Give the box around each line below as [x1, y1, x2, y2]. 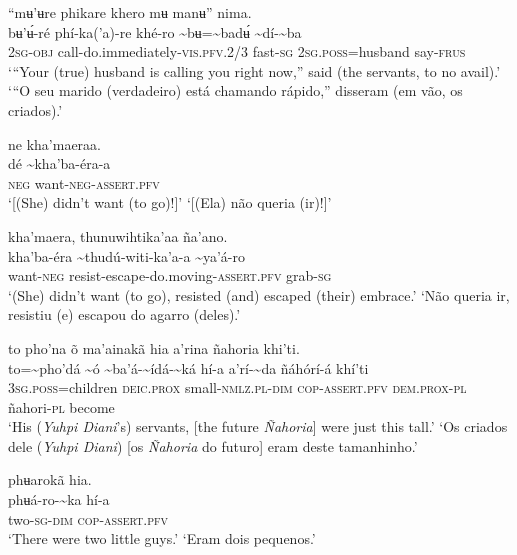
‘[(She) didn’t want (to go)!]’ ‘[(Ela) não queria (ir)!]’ [8, 192, 332, 213]
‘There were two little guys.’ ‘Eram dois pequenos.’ [8, 528, 316, 549]
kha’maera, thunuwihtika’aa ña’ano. [8, 225, 228, 246]
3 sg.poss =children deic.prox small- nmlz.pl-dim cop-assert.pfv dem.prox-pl [8, 377, 467, 398]
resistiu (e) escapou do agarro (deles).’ [8, 304, 241, 325]
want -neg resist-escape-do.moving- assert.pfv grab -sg [8, 265, 332, 286]
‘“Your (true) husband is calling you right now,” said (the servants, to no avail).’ [8, 60, 501, 81]
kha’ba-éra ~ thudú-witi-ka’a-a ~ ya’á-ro [8, 245, 245, 266]
